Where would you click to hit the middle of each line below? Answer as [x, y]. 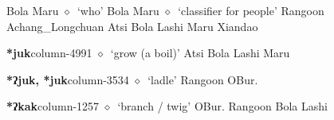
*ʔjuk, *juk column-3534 [68, 79]
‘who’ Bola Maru [118, 10]
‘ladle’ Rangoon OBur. [203, 79]
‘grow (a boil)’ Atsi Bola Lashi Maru [200, 53]
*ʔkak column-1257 [53, 106]
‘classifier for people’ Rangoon [251, 10]
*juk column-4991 [49, 53]
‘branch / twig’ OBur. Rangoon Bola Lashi [222, 106]
